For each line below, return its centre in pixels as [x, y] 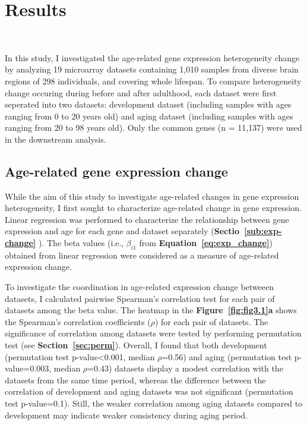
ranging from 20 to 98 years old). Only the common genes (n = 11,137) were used [153, 127]
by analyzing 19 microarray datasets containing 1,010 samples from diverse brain [152, 69]
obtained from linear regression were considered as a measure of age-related [142, 255]
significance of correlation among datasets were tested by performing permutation [153, 333]
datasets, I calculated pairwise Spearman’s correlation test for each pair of [140, 298]
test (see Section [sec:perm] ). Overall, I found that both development [136, 345]
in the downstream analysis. [56, 139]
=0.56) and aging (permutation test [227, 356]
